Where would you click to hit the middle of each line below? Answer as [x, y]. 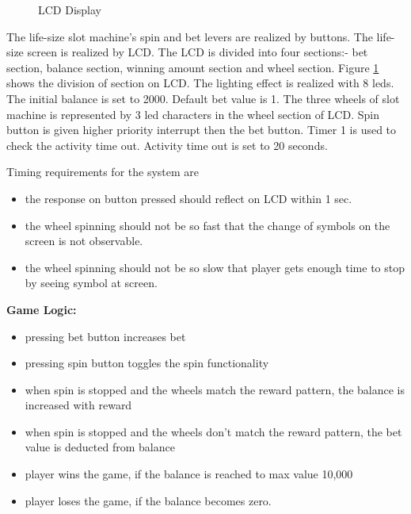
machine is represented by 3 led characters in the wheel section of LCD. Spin [193, 114]
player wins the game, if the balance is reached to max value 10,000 [189, 474]
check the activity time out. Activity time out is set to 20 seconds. [167, 145]
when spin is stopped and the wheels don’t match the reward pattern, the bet [213, 431]
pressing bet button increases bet [105, 336]
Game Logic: [42, 309]
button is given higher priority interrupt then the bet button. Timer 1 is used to [202, 130]
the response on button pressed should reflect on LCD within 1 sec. [188, 198]
